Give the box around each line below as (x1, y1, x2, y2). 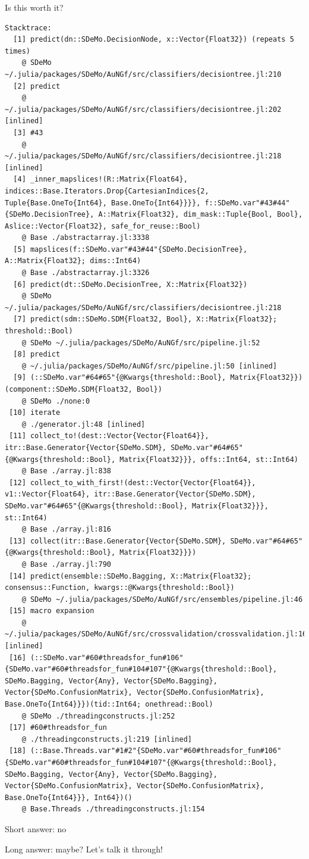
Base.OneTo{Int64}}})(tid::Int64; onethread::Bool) (5, 700, 213, 709)
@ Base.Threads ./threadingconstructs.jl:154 (21, 805, 205, 814)
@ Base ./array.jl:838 (21, 467, 111, 476)
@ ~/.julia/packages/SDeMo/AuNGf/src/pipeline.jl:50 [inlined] (21, 361, 278, 370)
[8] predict (13, 350, 61, 359)
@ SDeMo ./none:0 (21, 396, 90, 405)
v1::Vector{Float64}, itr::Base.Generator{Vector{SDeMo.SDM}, (5, 490, 256, 499)
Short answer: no (5, 822, 67, 835)
